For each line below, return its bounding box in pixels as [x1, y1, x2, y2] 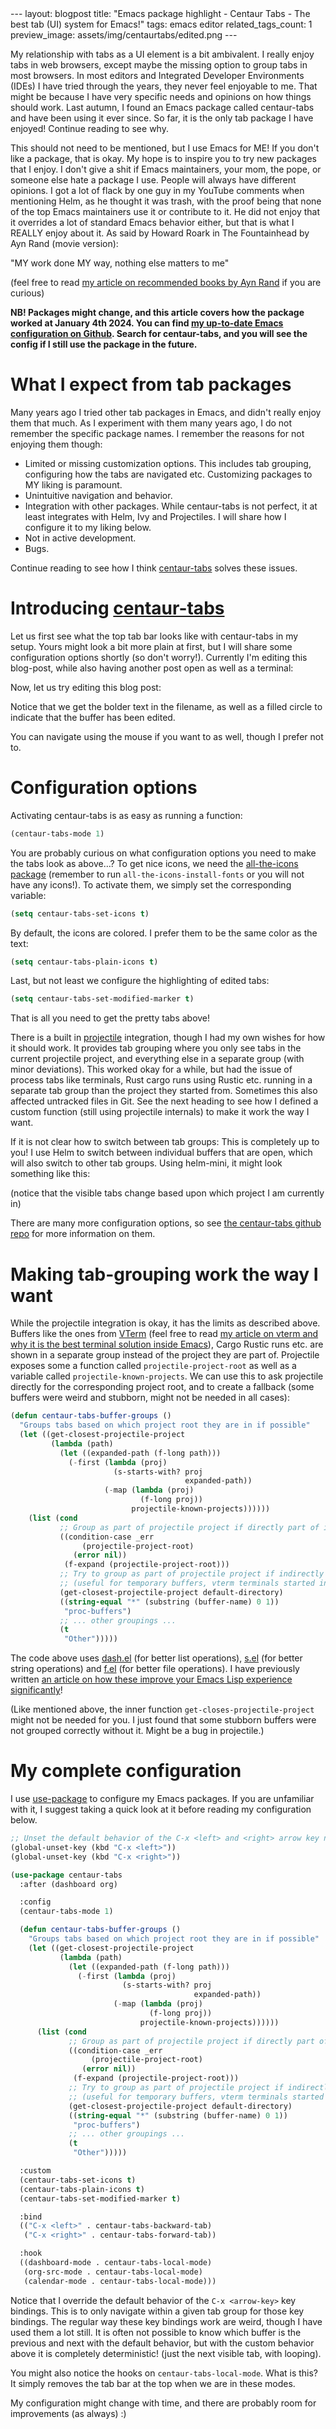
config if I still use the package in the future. [10, 338, 198, 350]
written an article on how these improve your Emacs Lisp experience [10, 1673, 293, 1686]
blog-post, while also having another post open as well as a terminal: [10, 662, 294, 674]
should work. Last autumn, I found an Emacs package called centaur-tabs [10, 102, 315, 113]
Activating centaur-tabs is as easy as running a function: [10, 809, 243, 821]
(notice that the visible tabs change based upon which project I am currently [10, 1187, 325, 1199]
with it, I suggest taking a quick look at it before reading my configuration [10, 1803, 312, 1816]
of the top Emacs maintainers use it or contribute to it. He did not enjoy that [10, 206, 321, 217]
